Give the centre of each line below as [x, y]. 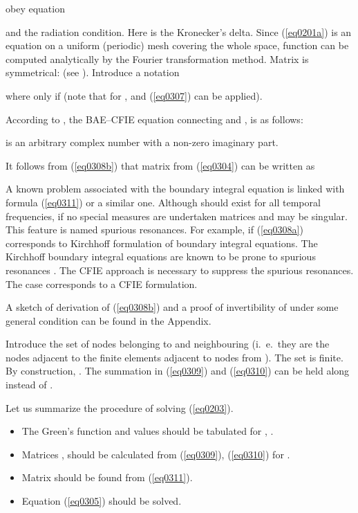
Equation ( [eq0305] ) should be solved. [102, 501]
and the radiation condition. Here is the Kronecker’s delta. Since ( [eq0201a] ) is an [179, 31]
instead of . [29, 385]
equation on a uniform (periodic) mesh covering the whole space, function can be [177, 45]
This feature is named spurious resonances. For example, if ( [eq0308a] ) [154, 229]
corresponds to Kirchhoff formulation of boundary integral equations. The [162, 243]
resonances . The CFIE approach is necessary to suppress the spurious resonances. [180, 270]
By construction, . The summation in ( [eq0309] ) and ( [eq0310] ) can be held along [178, 371]
